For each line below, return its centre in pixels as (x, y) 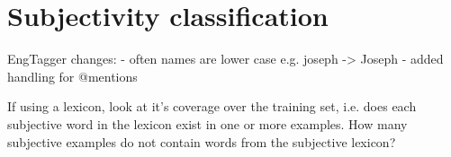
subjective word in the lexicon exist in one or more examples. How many (207, 123)
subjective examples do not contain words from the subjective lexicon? (202, 141)
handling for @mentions (72, 76)
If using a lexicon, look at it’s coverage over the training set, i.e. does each (212, 106)
